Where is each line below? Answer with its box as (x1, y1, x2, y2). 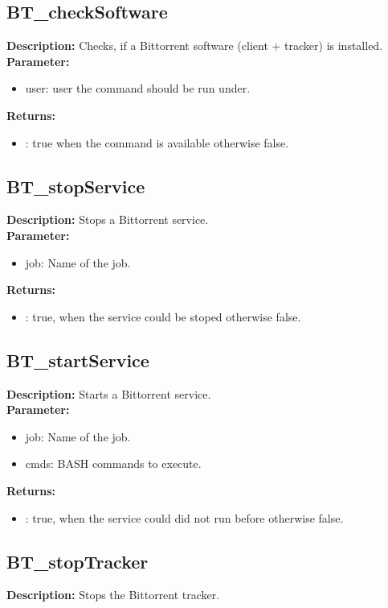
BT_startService (6, 347, 149, 372)
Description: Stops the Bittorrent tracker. (6, 586, 220, 603)
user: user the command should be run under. (25, 80, 251, 97)
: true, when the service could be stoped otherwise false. (25, 308, 301, 325)
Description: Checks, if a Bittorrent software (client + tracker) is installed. (6, 37, 383, 54)
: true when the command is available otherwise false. (25, 134, 289, 151)
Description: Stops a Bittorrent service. (6, 211, 209, 228)
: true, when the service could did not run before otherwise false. (25, 509, 344, 526)
